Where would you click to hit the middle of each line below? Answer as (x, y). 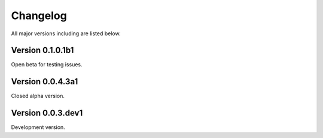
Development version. (38, 127)
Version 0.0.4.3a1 (45, 82)
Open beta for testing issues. (47, 65)
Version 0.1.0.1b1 (42, 50)
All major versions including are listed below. (66, 33)
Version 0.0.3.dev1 (47, 113)
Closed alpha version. (38, 96)
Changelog (39, 16)
